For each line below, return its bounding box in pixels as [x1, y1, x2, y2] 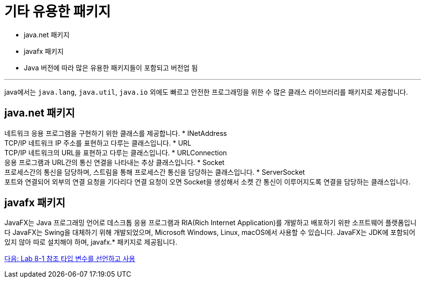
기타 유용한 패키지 [4, 3, 111, 20]
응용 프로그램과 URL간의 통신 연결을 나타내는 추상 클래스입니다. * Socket [4, 158, 225, 166]
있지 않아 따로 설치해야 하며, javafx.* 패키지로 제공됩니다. [4, 238, 177, 247]
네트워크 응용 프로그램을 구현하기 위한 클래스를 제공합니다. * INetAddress [4, 129, 227, 137]
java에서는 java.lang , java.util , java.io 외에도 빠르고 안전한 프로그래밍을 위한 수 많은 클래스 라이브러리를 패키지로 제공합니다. [4, 87, 408, 96]
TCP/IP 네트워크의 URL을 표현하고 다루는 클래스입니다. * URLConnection [4, 148, 227, 157]
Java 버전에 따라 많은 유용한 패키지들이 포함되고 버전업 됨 [24, 63, 198, 72]
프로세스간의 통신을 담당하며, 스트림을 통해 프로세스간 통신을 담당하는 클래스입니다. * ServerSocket [4, 167, 305, 176]
